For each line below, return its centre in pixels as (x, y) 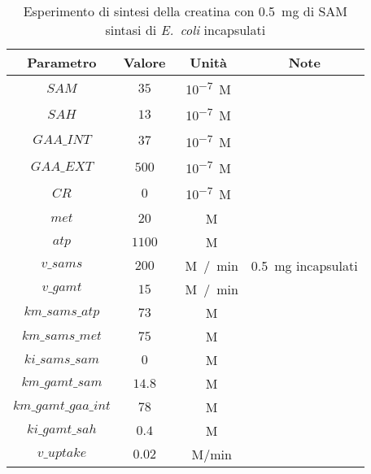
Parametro (62, 62)
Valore (144, 62)
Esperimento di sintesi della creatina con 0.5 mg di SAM (185, 11)
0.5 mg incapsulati (304, 265)
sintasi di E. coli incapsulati (185, 30)
